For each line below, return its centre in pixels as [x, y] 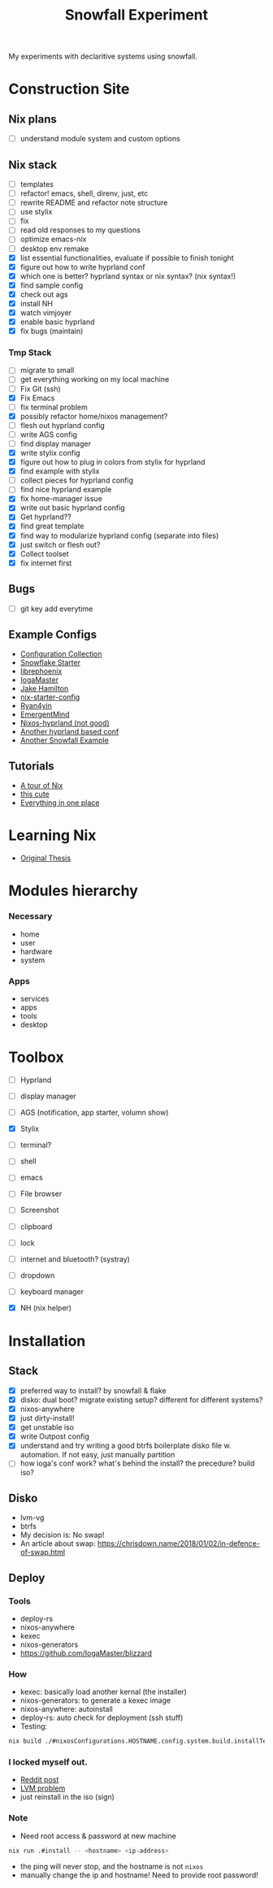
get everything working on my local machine [95, 379]
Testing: [34, 1726]
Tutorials [31, 766]
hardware [36, 951]
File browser [41, 1194]
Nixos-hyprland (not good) [65, 723]
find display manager [56, 444]
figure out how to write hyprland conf [82, 266]
